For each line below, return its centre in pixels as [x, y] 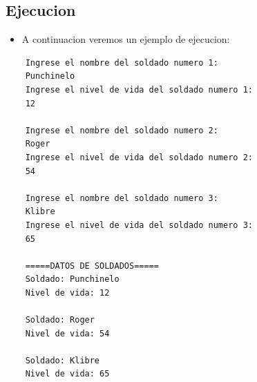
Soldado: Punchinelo [72, 279]
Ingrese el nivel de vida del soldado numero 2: [139, 157]
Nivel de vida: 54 [67, 333]
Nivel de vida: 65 [67, 374]
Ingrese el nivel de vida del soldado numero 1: [139, 89]
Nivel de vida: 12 [67, 293]
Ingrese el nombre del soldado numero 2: [122, 130]
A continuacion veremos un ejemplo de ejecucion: [126, 39]
